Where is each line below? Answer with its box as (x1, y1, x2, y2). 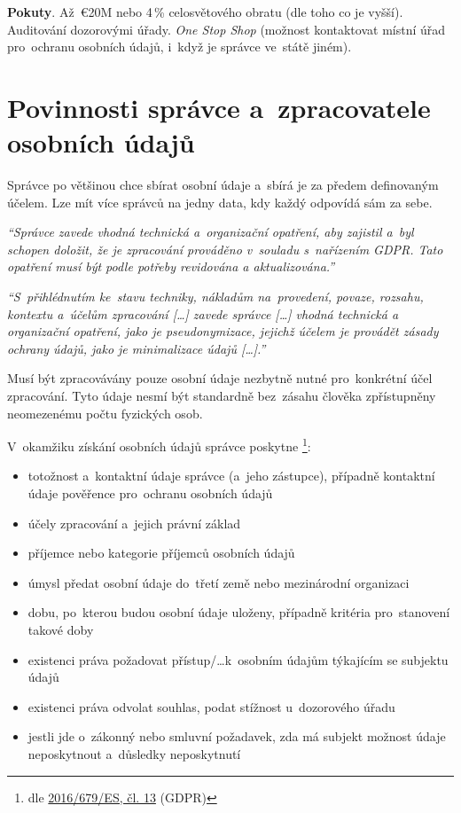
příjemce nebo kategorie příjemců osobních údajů (27, 543, 295, 562)
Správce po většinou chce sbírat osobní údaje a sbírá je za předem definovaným (7, 176, 439, 194)
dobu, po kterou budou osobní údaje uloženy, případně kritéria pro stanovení (27, 603, 450, 621)
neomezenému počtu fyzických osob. (7, 403, 203, 422)
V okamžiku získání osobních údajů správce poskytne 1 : (7, 434, 311, 455)
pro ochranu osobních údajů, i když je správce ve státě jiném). (7, 37, 352, 56)
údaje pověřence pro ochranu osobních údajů (27, 484, 273, 503)
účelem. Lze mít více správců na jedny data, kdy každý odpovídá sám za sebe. (7, 192, 433, 211)
